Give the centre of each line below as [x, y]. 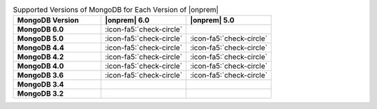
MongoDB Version [48, 20]
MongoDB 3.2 [40, 94]
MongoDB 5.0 [40, 38]
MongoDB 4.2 [40, 57]
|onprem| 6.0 [127, 20]
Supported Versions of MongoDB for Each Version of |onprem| [116, 10]
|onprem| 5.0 [213, 20]
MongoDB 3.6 [40, 75]
